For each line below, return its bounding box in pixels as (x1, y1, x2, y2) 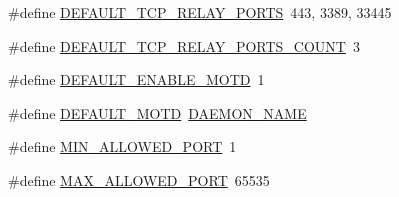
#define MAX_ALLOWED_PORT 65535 (8, 169, 270, 190)
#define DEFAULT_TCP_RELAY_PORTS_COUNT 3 (8, 35, 360, 56)
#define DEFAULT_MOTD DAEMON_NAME (8, 102, 307, 123)
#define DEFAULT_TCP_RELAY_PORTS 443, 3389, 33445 (8, 2, 392, 22)
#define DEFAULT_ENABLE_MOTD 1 (8, 69, 265, 90)
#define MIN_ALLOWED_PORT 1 (8, 136, 237, 157)
